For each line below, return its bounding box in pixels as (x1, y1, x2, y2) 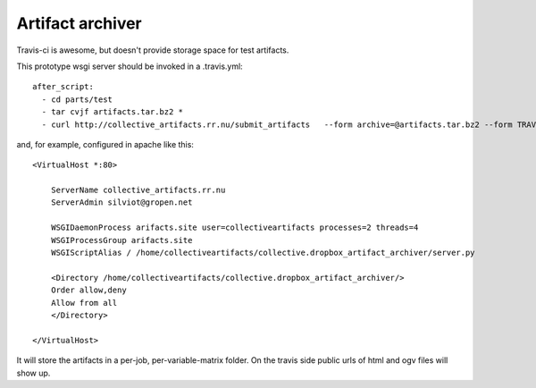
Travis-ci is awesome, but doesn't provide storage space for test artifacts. (16, 45, 289, 55)
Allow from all (50, 298, 118, 308)
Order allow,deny (50, 285, 127, 295)
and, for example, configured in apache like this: (16, 139, 194, 149)
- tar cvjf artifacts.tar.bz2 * (41, 107, 183, 117)
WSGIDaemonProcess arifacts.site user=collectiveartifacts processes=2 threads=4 (50, 223, 419, 232)
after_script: (32, 81, 94, 92)
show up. (16, 367, 51, 378)
